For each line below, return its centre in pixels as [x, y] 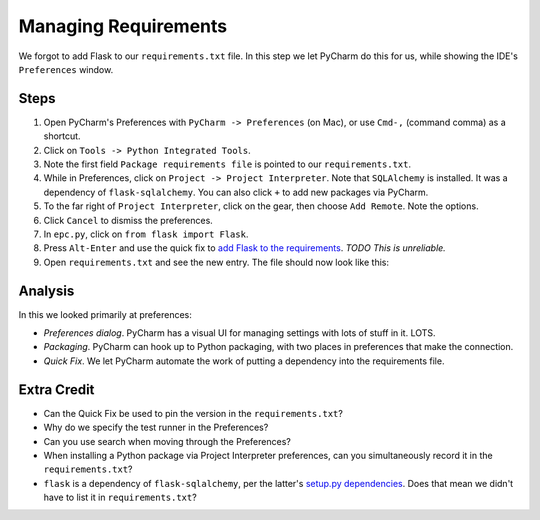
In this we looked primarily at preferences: [105, 314]
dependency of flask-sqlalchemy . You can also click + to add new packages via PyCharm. [236, 192]
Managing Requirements [123, 26]
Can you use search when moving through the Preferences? [167, 441]
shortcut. [62, 136]
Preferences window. [66, 69]
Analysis [46, 290]
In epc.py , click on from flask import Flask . [146, 234]
